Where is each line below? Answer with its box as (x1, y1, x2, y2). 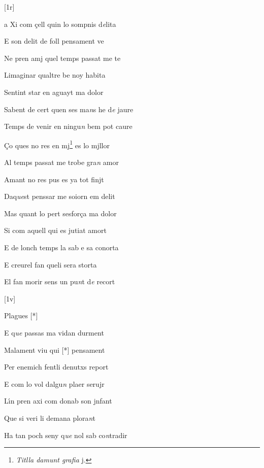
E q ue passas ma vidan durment (4, 327, 104, 338)
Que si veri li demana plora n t (4, 412, 95, 423)
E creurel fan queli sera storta (4, 259, 97, 270)
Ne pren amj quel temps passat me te (4, 52, 121, 63)
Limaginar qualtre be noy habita (4, 70, 106, 80)
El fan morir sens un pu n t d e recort (4, 276, 115, 287)
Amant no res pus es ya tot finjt (4, 174, 104, 184)
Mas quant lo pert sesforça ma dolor (4, 208, 117, 218)
